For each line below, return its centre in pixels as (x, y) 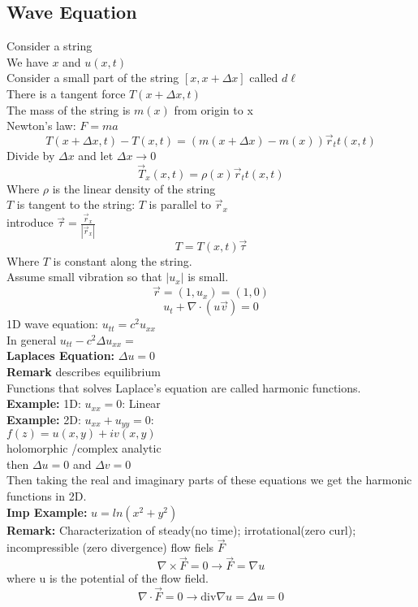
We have (28, 61)
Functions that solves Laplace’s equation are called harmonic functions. (184, 387)
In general (32, 339)
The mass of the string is (69, 109)
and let (96, 155)
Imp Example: (47, 512)
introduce (30, 222)
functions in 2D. (47, 496)
